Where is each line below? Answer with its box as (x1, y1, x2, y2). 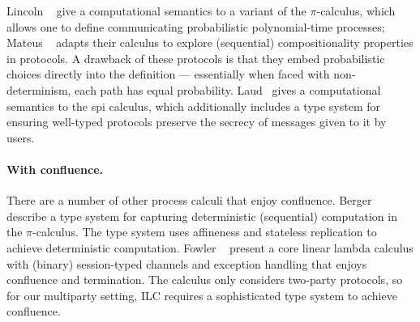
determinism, (6, 81, 71, 98)
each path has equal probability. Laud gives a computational (75, 81, 381, 98)
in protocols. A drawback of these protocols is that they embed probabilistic (6, 49, 385, 66)
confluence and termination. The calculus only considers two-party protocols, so (6, 271, 403, 288)
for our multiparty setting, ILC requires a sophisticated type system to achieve (6, 286, 397, 303)
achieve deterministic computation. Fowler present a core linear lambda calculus (6, 239, 414, 256)
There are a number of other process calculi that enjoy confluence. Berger (6, 192, 372, 209)
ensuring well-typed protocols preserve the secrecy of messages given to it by (6, 113, 387, 130)
